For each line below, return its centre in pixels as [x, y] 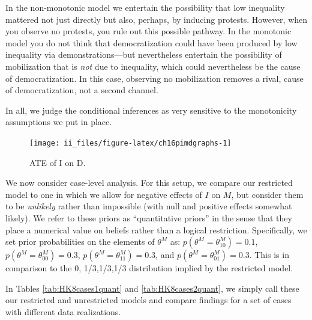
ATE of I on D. [58, 162]
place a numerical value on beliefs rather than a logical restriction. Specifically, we [156, 229]
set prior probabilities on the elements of [80, 242]
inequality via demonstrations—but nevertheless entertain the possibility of [144, 54]
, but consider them [267, 194]
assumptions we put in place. [59, 122]
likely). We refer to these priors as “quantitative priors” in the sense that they [149, 217]
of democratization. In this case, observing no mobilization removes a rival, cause [154, 78]
